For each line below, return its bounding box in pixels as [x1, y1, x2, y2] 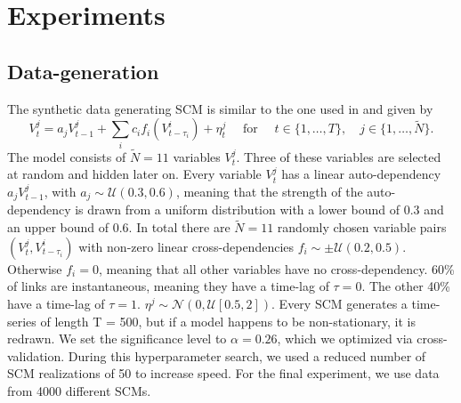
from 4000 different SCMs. [7, 381, 151, 399]
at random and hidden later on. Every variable [7, 165, 262, 183]
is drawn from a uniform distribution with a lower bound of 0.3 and [75, 200, 444, 219]
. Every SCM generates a [271, 294, 408, 312]
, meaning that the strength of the [175, 181, 363, 200]
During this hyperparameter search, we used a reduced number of [68, 346, 426, 365]
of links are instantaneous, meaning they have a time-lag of [7, 277, 329, 295]
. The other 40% [361, 277, 450, 295]
